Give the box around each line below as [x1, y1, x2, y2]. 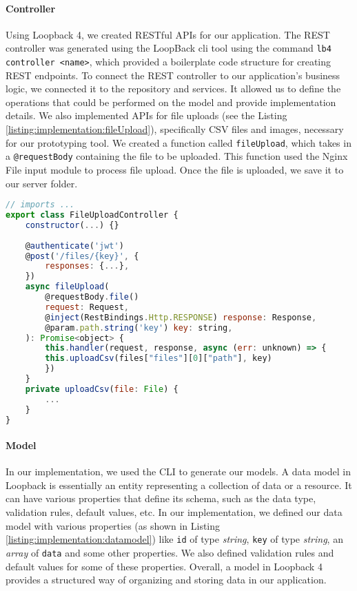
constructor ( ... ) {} [25, 220, 119, 230]
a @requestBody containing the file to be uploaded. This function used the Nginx [6, 149, 348, 163]
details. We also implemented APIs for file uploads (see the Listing [6, 108, 287, 123]
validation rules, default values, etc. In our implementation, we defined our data [6, 505, 343, 519]
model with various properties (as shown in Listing [6, 518, 221, 532]
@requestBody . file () [45, 292, 139, 302]
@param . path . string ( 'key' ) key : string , [45, 322, 233, 333]
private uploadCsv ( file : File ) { [25, 384, 178, 394]
